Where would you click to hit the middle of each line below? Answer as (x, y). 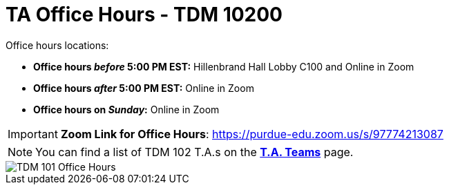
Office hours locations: (57, 45)
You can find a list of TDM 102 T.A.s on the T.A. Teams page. (194, 152)
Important (33, 134)
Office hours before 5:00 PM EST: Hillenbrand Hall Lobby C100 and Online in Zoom (224, 66)
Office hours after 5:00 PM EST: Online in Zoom (144, 88)
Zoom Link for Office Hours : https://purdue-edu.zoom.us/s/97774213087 (252, 134)
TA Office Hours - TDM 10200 (144, 15)
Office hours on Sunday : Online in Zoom (126, 109)
